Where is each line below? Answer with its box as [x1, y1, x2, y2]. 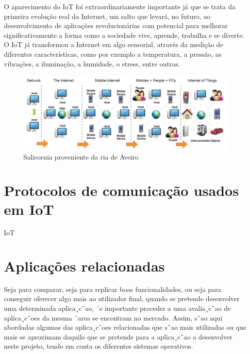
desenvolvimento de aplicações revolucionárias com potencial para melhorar [4, 20, 228, 31]
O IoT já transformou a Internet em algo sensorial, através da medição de [4, 39, 223, 49]
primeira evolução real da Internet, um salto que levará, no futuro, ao [4, 11, 211, 21]
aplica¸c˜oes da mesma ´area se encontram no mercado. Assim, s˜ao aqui [4, 312, 223, 322]
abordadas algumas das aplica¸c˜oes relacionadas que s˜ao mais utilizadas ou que [4, 322, 247, 332]
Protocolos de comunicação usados [4, 180, 239, 200]
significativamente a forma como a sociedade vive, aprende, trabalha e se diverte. [4, 30, 245, 40]
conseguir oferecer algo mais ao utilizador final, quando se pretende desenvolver [4, 293, 240, 304]
